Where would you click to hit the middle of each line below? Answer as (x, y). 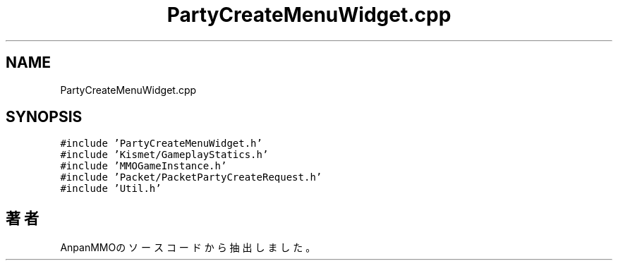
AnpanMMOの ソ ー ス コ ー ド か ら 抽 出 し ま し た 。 (188, 248)
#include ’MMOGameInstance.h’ (144, 166)
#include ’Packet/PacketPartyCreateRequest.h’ (191, 177)
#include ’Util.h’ (111, 189)
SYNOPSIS (44, 117)
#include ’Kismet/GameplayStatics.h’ (164, 155)
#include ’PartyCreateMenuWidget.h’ (161, 144)
